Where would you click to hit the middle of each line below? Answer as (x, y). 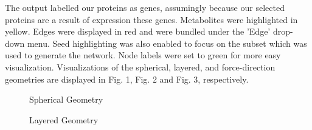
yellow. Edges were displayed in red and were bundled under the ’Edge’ (138, 31)
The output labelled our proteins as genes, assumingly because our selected (145, 7)
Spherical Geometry (66, 99)
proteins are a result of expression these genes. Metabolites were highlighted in (151, 19)
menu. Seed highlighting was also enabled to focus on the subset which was (167, 43)
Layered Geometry (64, 119)
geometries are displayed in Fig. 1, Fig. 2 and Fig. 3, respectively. (127, 79)
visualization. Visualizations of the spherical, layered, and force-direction (140, 67)
